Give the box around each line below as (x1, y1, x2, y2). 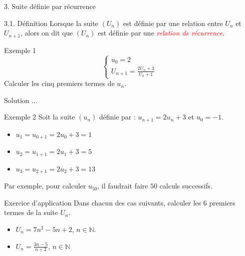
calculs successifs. (159, 180, 213, 191)
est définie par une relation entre (123, 17, 223, 28)
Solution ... (4, 94, 37, 105)
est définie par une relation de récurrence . (97, 27, 225, 38)
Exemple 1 (4, 44, 36, 55)
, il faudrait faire (97, 180, 148, 191)
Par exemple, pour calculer (4, 180, 86, 191)
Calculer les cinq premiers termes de (4, 78, 115, 88)
